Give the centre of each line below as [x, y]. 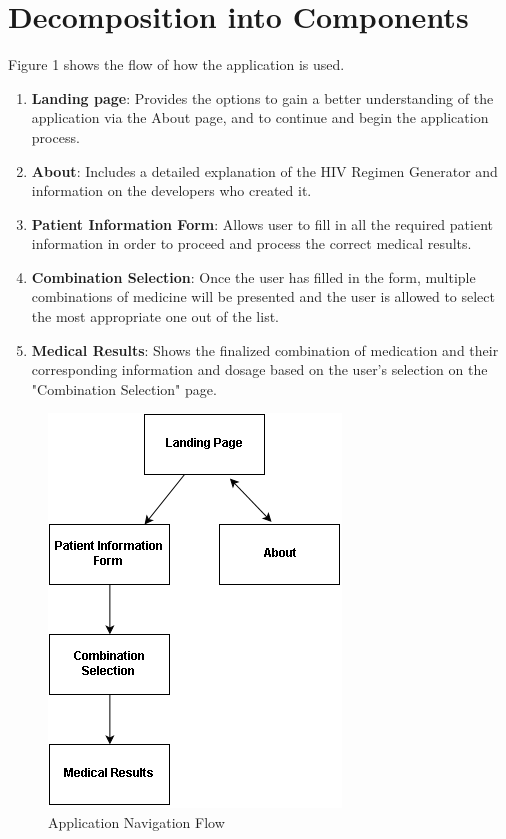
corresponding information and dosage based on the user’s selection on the [259, 369]
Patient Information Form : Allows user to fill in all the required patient [262, 223]
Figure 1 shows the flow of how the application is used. [176, 64]
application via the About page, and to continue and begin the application [260, 117]
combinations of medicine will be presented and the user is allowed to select [263, 296]
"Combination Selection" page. [124, 388]
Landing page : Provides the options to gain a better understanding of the [262, 97]
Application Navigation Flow [136, 822]
